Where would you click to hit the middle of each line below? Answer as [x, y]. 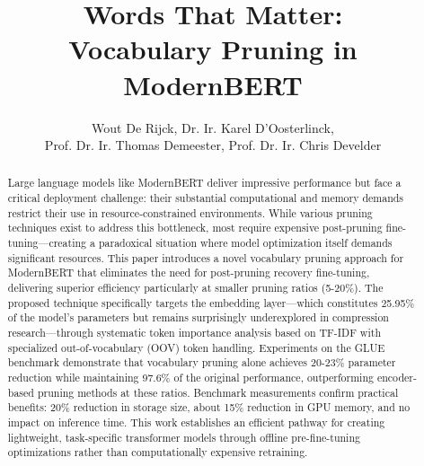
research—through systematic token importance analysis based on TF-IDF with [194, 333]
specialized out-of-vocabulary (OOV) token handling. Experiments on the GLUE [196, 347]
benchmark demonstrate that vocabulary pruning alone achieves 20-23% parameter [202, 362]
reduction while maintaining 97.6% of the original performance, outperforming [190, 378]
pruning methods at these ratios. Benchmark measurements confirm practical [218, 392]
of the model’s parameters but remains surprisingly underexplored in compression [198, 317]
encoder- [397, 378]
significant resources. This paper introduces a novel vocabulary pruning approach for [206, 257]
